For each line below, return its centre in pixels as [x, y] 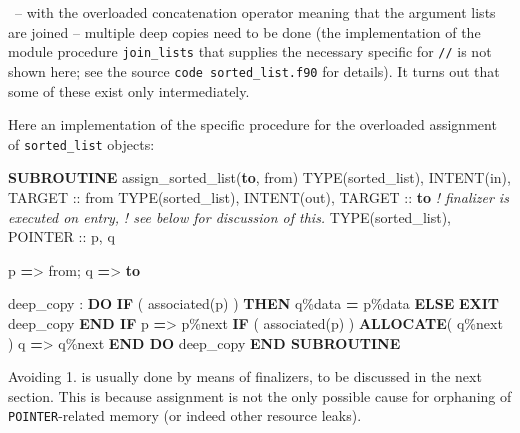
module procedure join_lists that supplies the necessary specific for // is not [250, 51]
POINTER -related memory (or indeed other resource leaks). [185, 415]
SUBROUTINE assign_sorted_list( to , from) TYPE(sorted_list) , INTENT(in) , [259, 177]
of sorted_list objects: [81, 143]
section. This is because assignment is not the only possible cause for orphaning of [260, 395]
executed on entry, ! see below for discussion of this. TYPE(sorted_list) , [229, 216]
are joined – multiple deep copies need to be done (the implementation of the [244, 31]
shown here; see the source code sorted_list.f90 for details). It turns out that [254, 70]
